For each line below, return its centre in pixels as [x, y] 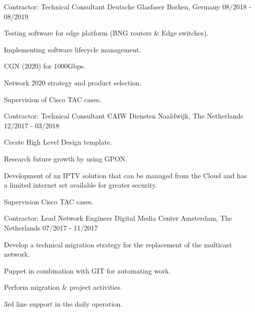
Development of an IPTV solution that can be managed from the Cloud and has [126, 175]
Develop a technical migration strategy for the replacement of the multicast [118, 244]
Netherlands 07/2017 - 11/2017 [51, 227]
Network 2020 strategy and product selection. [73, 82]
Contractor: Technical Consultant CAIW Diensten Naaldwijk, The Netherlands [124, 116]
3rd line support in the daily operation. [63, 303]
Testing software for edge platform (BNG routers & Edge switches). [106, 33]
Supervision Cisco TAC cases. [49, 201]
